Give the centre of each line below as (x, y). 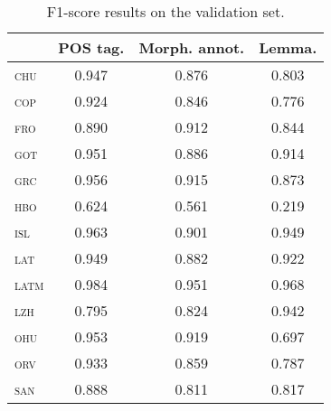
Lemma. (288, 47)
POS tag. (91, 47)
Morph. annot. (192, 47)
